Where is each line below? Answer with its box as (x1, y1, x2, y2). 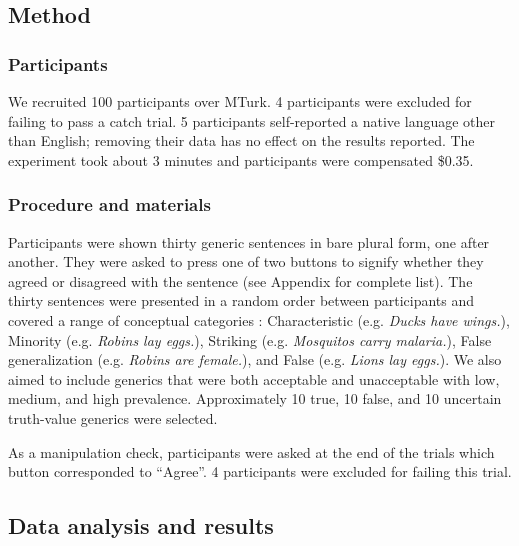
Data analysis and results (8, 510, 274, 541)
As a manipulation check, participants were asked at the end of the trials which (8, 441, 495, 462)
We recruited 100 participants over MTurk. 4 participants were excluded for (8, 91, 472, 111)
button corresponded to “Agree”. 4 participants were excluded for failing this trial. (8, 461, 512, 482)
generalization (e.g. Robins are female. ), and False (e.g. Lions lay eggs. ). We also (8, 349, 502, 370)
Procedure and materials (8, 192, 211, 217)
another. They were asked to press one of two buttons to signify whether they (8, 251, 484, 272)
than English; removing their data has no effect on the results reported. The (8, 130, 475, 151)
